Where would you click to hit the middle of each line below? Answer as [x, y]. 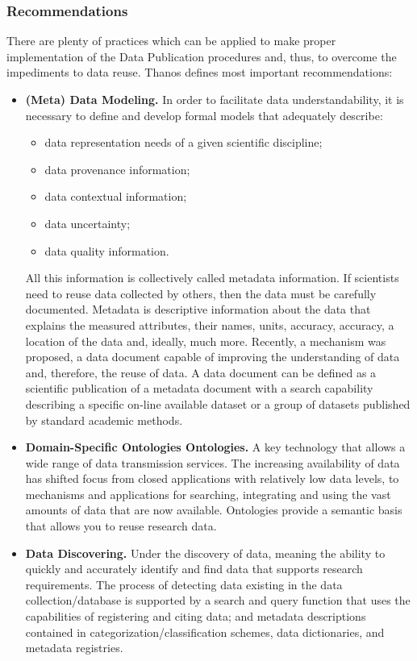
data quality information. [107, 250]
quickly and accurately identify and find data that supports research [194, 569]
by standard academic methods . [104, 420]
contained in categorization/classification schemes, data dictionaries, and [205, 632]
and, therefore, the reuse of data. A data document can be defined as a [201, 372]
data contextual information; [116, 196]
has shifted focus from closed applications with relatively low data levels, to [212, 478]
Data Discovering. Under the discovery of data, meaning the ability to [205, 553]
